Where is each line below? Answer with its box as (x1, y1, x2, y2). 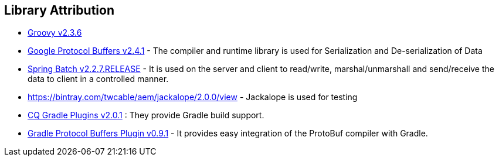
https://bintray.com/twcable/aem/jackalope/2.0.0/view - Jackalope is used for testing (28, 92, 358, 102)
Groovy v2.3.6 (28, 28, 82, 38)
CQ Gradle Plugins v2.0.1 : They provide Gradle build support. (28, 110, 264, 121)
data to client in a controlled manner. (28, 74, 169, 84)
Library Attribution (4, 3, 114, 18)
